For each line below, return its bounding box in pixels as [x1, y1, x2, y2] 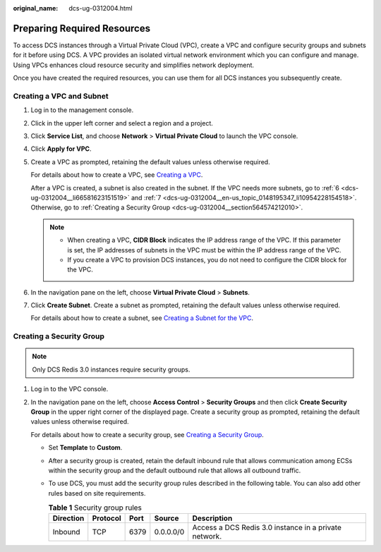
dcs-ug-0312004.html [68, 4, 133, 12]
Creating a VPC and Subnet [13, 91, 109, 101]
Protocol [92, 513, 121, 523]
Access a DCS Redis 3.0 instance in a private [192, 522, 341, 532]
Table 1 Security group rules [48, 503, 143, 513]
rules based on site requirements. [48, 489, 146, 497]
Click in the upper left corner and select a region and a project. [30, 118, 213, 127]
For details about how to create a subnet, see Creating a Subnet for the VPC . [30, 314, 254, 322]
